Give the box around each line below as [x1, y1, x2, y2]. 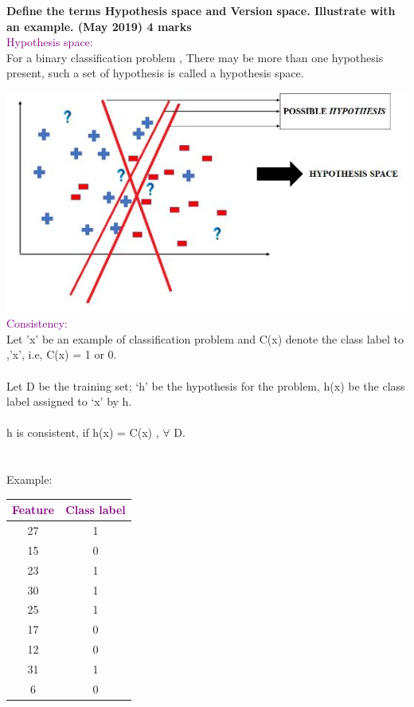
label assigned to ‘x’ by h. [6, 393, 132, 410]
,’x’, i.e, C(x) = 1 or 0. [6, 346, 117, 363]
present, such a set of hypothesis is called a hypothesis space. [6, 65, 304, 81]
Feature [12, 501, 55, 518]
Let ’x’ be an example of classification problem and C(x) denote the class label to [6, 330, 404, 347]
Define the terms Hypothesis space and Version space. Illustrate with [6, 2, 396, 18]
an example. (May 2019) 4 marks [6, 18, 192, 34]
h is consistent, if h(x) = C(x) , [6, 424, 159, 441]
